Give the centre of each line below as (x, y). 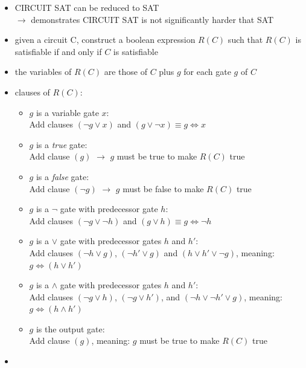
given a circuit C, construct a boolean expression (105, 40)
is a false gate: (62, 176)
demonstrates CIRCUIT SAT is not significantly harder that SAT (152, 19)
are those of (126, 72)
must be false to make (163, 188)
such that (245, 40)
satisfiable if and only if (58, 51)
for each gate (207, 72)
